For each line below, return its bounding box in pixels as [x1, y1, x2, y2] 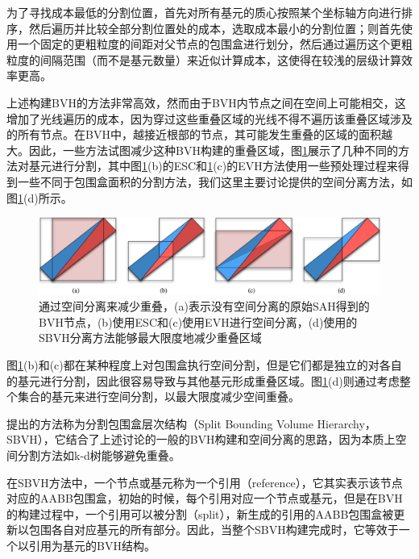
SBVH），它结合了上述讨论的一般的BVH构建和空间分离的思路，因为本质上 [6, 431, 396, 448]
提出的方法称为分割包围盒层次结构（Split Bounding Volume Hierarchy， [6, 415, 376, 432]
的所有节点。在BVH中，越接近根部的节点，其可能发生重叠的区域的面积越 [6, 126, 392, 143]
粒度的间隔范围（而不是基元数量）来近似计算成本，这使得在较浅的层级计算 [6, 51, 401, 68]
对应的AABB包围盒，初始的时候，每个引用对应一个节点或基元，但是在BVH [6, 490, 403, 507]
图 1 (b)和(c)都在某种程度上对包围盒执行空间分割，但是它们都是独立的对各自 [6, 356, 402, 373]
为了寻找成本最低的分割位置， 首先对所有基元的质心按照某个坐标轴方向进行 [6, 4, 401, 20]
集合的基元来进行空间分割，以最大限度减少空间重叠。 [17, 388, 300, 405]
